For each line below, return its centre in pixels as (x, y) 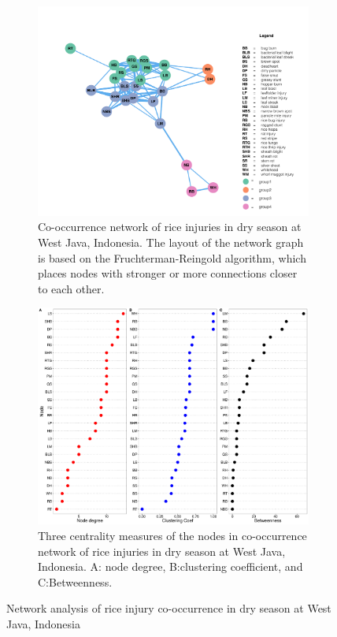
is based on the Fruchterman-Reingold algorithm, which (172, 257)
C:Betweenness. (75, 581)
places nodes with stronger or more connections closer (168, 273)
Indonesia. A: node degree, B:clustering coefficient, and (170, 566)
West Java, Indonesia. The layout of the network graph (171, 242)
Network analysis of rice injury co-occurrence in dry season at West (169, 608)
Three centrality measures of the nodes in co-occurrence (172, 535)
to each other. (71, 288)
